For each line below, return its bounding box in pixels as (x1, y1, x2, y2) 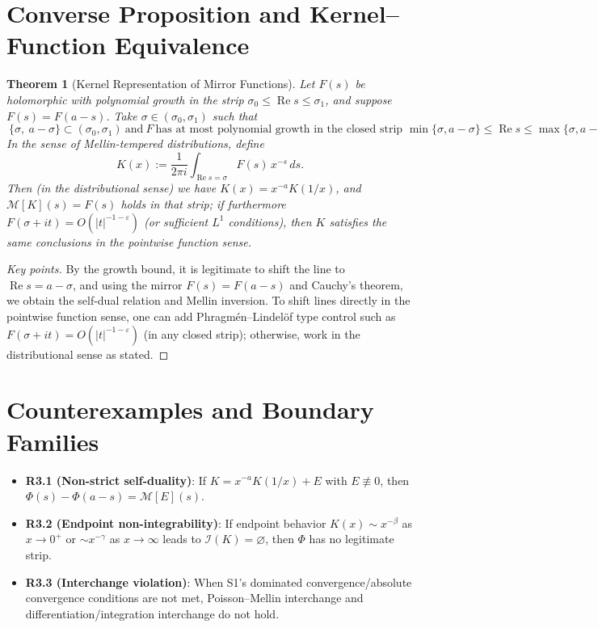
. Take (106, 107, 137, 124)
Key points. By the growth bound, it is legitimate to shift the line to (6, 260, 345, 277)
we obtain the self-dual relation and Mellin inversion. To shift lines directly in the (6, 292, 411, 309)
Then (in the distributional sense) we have (6, 179, 217, 196)
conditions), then (228, 213, 312, 230)
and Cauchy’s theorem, (289, 276, 403, 293)
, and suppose (325, 91, 392, 107)
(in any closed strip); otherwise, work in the (143, 325, 360, 342)
